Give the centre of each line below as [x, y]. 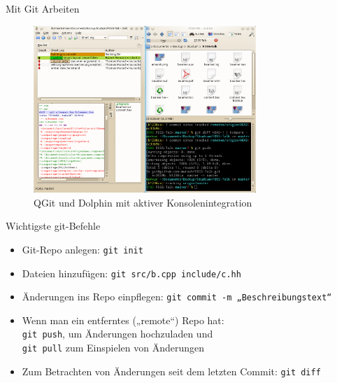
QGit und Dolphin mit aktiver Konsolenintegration [143, 202]
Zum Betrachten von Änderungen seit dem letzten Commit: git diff [171, 371]
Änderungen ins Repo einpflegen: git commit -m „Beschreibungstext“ [177, 297]
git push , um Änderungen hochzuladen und [117, 334]
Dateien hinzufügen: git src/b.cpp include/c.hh [131, 273]
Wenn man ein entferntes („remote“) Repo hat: [123, 320]
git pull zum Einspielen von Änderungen [113, 348]
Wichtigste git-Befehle [53, 226]
